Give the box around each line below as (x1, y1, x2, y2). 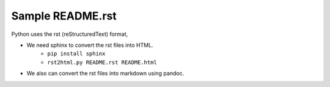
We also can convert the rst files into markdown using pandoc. (26, 70, 185, 77)
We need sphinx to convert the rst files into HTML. (26, 41, 153, 49)
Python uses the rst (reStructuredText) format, (11, 30, 128, 38)
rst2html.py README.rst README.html (47, 58, 157, 66)
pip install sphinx (47, 50, 106, 57)
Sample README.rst (11, 9, 117, 23)
